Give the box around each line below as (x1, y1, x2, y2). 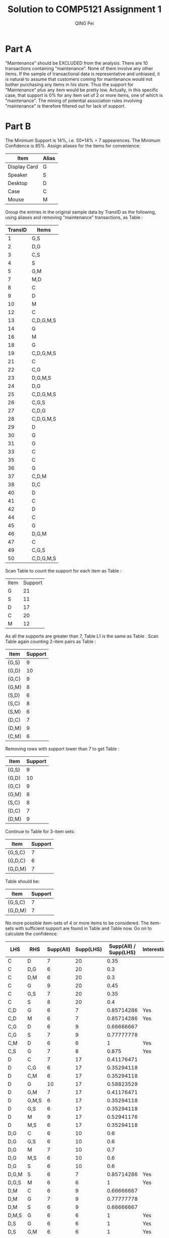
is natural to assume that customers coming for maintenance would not (5, 76, 153, 82)
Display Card (8, 163, 38, 170)
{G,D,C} (8, 857, 26, 864)
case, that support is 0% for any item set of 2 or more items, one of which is (5, 92, 163, 98)
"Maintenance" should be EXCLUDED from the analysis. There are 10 (5, 60, 148, 66)
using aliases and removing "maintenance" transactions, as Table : (5, 214, 143, 220)
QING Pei (75, 20, 94, 26)
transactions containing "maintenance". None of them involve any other (5, 65, 153, 71)
